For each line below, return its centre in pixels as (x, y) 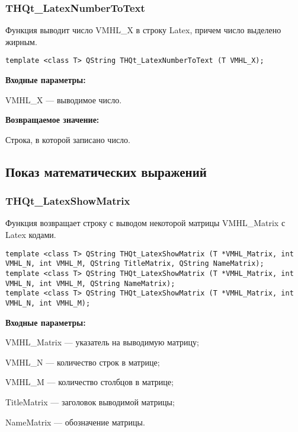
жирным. (21, 41)
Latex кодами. (31, 235)
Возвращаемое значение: (52, 120)
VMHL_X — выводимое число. (64, 99)
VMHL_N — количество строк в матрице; (83, 362)
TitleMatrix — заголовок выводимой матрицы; (90, 401)
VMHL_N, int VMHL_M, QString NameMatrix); (90, 283)
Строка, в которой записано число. (68, 139)
